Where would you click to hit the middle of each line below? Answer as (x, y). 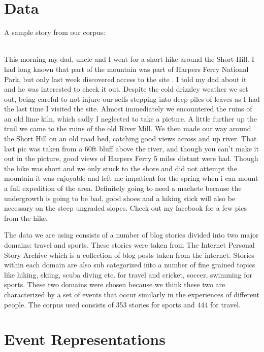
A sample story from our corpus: (55, 32)
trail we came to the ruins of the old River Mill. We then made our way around (128, 128)
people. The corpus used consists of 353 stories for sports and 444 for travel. (123, 304)
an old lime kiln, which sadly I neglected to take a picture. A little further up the (130, 118)
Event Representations (85, 339)
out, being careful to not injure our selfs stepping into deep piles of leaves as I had (132, 99)
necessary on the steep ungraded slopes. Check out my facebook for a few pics (126, 208)
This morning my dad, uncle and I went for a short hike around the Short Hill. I (129, 59)
